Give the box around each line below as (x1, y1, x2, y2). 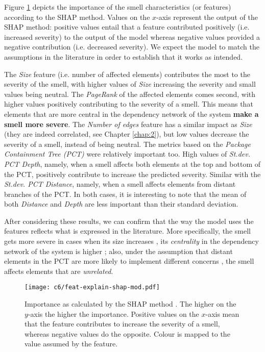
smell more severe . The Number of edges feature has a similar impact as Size (4, 118, 252, 129)
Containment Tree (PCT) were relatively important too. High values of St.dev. (4, 148, 250, 159)
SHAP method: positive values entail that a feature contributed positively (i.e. (4, 21, 250, 32)
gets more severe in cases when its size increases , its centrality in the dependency (4, 236, 259, 246)
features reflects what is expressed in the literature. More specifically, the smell (4, 225, 251, 236)
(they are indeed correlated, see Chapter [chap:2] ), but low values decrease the (4, 129, 249, 139)
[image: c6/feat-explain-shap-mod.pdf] (25, 284, 160, 291)
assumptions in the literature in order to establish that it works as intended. (4, 51, 243, 62)
